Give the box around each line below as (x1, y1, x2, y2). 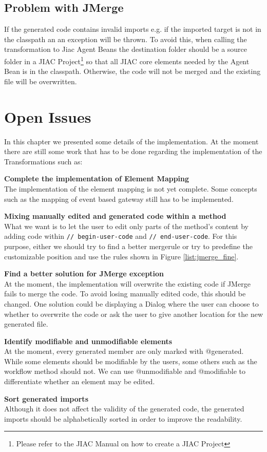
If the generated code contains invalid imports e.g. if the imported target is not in (4, 24, 261, 34)
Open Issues (4, 106, 91, 127)
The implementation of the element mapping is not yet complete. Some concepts (4, 183, 257, 194)
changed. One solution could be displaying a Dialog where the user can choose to (4, 298, 259, 309)
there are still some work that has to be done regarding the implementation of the (4, 146, 262, 157)
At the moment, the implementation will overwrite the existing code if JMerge (4, 278, 251, 289)
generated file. (4, 318, 48, 329)
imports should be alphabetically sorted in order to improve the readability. (4, 413, 242, 424)
